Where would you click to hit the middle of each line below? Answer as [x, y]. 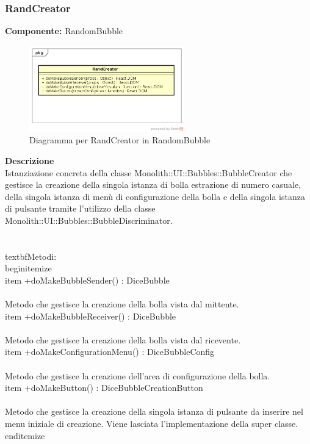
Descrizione [30, 160]
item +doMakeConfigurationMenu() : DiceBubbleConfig [110, 352]
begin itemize [28, 268]
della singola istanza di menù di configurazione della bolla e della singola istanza [155, 196]
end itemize [25, 435]
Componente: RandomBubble [64, 31]
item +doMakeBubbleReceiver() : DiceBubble [91, 316]
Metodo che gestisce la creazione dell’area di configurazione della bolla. [138, 375]
